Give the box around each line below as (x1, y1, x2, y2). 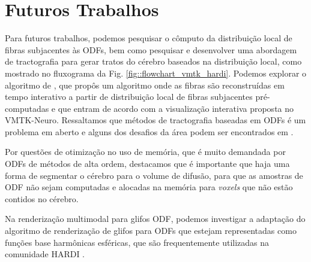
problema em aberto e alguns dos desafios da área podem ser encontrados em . (5, 125, 294, 138)
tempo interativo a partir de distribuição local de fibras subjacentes (5, 90, 253, 103)
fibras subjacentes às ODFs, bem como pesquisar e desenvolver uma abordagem (5, 43, 297, 56)
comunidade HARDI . (5, 248, 85, 260)
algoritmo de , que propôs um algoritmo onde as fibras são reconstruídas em (5, 78, 285, 91)
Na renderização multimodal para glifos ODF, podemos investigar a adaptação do (5, 212, 306, 225)
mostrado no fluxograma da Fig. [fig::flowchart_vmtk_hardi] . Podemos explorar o (5, 66, 307, 79)
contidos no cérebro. (5, 192, 79, 205)
